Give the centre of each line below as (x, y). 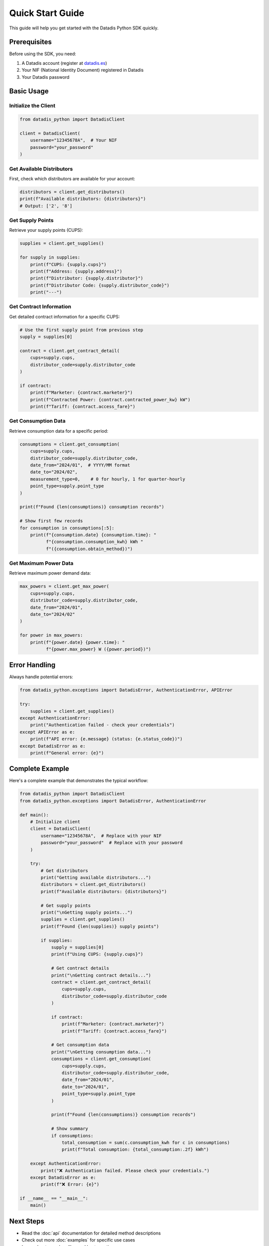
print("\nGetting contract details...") (101, 975)
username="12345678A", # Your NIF (73, 140)
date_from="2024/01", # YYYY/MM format (80, 465)
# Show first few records (51, 521)
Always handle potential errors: (41, 677)
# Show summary (69, 1129)
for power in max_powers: (51, 635)
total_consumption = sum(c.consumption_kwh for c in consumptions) (146, 1142)
